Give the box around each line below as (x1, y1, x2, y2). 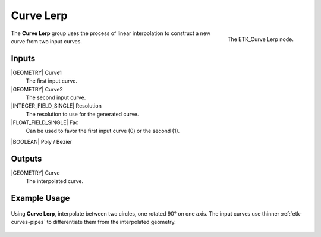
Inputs (11, 53, 36, 64)
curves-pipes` (11, 219, 46, 226)
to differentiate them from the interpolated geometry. (46, 219, 177, 226)
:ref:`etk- (280, 210, 303, 217)
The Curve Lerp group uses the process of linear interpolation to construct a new (11, 30, 211, 37)
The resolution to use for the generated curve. (26, 110, 139, 118)
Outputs (11, 153, 42, 163)
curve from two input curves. (11, 37, 83, 45)
